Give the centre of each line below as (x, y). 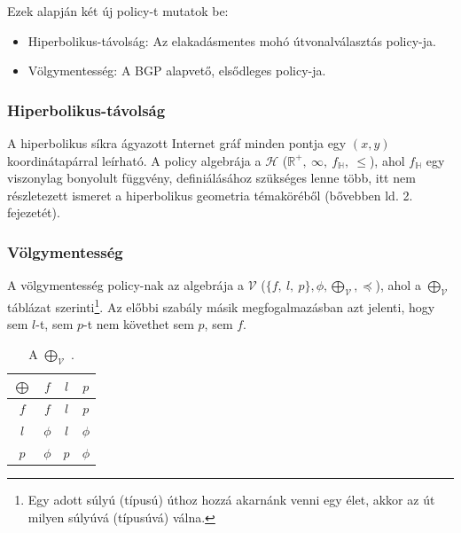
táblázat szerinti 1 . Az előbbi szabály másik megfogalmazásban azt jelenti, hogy (221, 305)
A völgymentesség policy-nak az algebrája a (125, 285)
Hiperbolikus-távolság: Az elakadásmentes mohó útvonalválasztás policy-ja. (232, 40)
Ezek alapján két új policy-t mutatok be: (118, 11)
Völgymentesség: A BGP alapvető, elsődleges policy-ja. (177, 71)
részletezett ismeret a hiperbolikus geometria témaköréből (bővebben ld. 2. (210, 195)
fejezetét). (34, 212)
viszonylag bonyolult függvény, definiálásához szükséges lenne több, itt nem (211, 178)
